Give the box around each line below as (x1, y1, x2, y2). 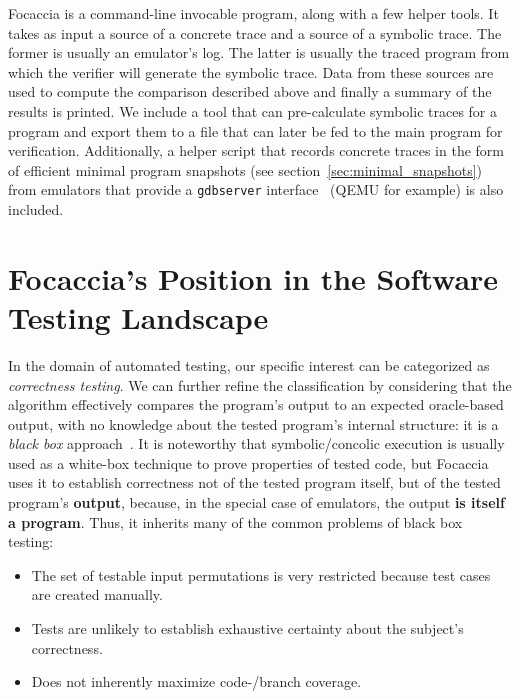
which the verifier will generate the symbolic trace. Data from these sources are (8, 61, 494, 82)
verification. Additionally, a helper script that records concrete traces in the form (8, 140, 505, 161)
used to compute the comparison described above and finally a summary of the (8, 81, 492, 102)
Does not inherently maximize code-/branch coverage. (31, 671, 362, 692)
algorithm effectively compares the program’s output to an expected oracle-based (8, 394, 504, 415)
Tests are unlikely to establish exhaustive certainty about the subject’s (31, 618, 464, 639)
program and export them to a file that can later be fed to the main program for (8, 120, 503, 141)
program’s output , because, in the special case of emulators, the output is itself (8, 492, 505, 513)
